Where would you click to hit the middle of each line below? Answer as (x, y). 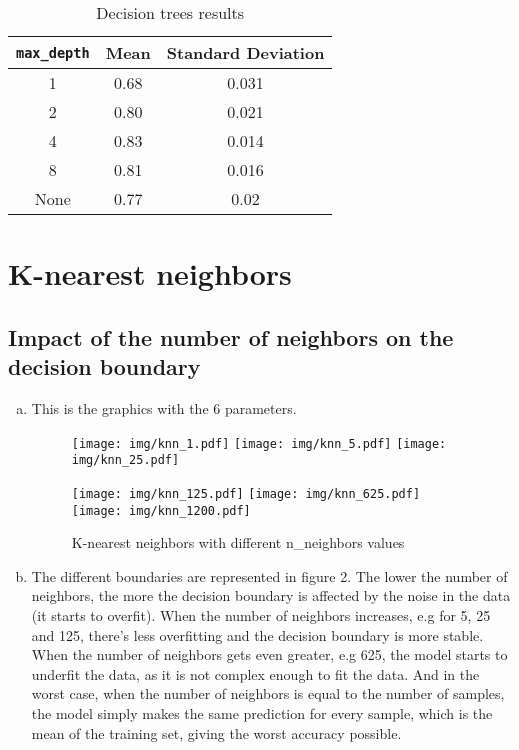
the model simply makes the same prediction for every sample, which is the (262, 712)
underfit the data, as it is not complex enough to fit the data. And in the (255, 673)
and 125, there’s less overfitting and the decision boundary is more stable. (257, 634)
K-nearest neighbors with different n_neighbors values (238, 542)
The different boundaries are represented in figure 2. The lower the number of (269, 575)
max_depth (53, 52)
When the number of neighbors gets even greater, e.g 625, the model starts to (269, 654)
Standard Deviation (245, 52)
